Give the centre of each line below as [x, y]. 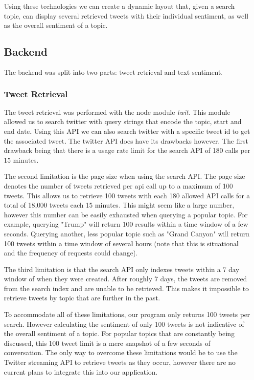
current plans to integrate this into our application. [81, 371]
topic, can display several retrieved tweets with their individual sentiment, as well [126, 15]
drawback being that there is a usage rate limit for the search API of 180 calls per [127, 150]
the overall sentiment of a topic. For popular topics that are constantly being [119, 333]
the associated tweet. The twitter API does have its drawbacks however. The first [126, 140]
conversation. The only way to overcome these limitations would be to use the [121, 352]
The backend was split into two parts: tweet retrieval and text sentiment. [114, 72]
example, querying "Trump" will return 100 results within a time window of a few [126, 224]
